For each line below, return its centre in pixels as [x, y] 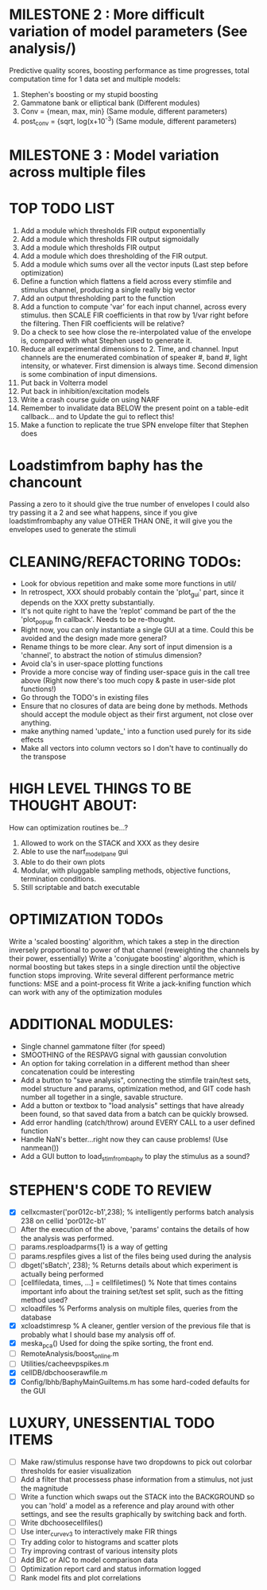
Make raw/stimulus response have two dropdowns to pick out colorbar [136, 1462]
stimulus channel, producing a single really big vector [108, 290]
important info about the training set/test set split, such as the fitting [132, 1291]
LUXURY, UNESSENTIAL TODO [112, 1423]
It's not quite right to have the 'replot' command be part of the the [128, 611]
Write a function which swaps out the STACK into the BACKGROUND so [137, 1496]
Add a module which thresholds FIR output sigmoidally [110, 239]
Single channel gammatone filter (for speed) [93, 1046]
